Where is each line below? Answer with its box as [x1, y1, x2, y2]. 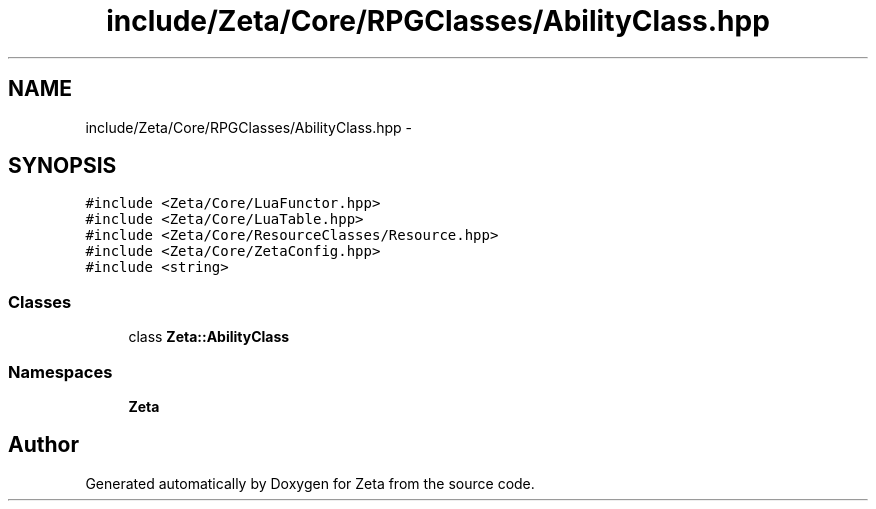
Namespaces [8, 361, 113, 382]
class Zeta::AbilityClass [128, 328, 290, 346]
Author [8, 432, 79, 458]
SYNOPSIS [8, 153, 117, 179]
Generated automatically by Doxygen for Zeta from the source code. [85, 474, 535, 492]
